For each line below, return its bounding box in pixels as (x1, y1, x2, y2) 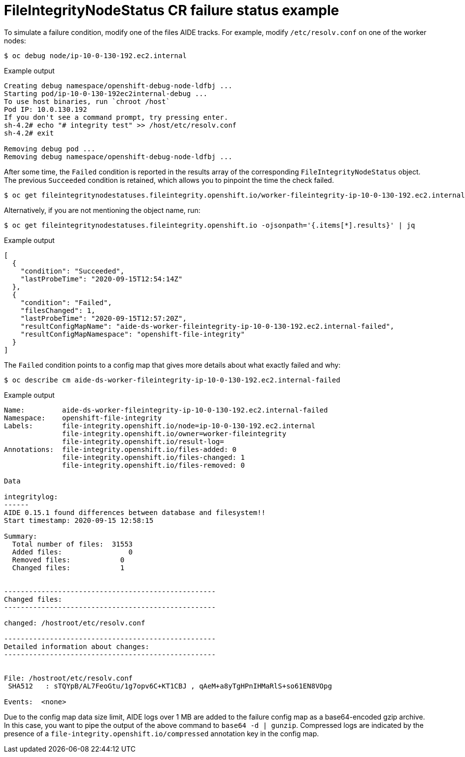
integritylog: (4, 492, 58, 501)
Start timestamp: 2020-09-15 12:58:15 (4, 516, 154, 524)
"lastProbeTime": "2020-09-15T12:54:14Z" (20, 275, 183, 283)
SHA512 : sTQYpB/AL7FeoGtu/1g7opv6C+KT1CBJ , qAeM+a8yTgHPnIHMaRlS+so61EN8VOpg (8, 682, 332, 690)
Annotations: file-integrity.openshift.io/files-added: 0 (4, 445, 237, 453)
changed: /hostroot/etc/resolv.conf (4, 619, 145, 627)
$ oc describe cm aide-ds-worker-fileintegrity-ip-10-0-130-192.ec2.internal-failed (4, 376, 340, 384)
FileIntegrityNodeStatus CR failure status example (4, 2, 339, 19)
